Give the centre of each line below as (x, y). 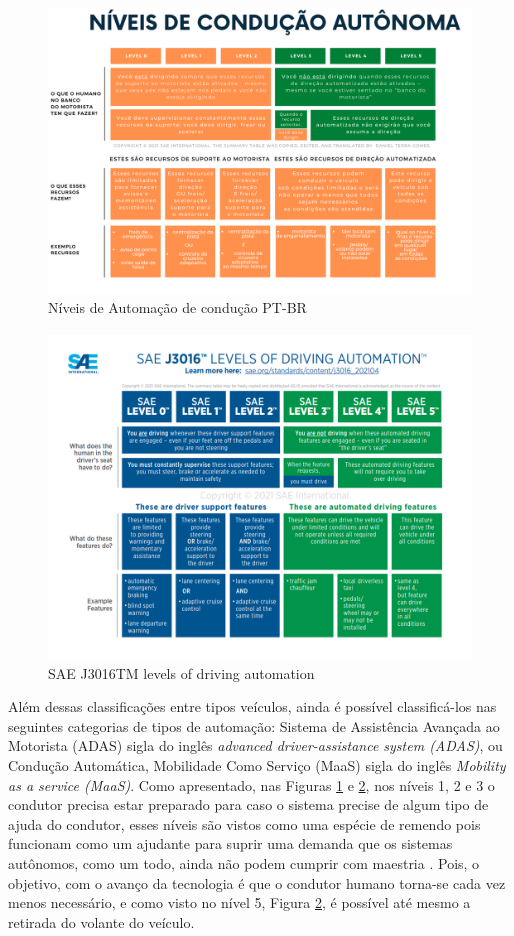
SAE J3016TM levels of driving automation (181, 672)
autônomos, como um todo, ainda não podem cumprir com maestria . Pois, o (244, 862)
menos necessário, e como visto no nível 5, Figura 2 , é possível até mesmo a (239, 902)
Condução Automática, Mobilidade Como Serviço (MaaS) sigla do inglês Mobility (257, 764)
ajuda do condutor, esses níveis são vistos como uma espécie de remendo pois (244, 823)
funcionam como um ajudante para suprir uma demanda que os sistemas (230, 843)
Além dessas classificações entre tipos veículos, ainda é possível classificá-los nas (252, 706)
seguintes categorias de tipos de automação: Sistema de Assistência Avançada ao (254, 725)
